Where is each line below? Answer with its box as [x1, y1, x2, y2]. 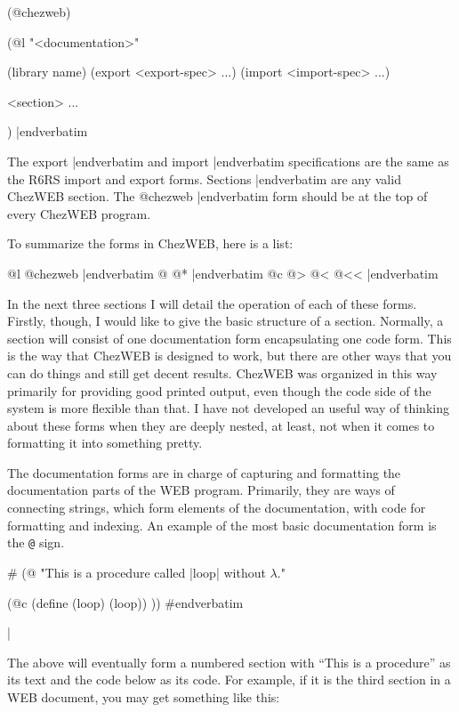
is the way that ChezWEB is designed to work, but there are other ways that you [7, 346, 452, 365]
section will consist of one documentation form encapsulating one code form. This [7, 328, 452, 347]
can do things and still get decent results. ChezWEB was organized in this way [7, 363, 438, 382]
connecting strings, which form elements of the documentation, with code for [7, 498, 426, 517]
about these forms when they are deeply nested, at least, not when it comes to [7, 416, 435, 434]
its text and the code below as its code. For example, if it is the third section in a [7, 670, 451, 689]
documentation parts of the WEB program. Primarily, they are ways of [7, 481, 395, 499]
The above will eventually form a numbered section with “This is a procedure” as [7, 652, 451, 671]
